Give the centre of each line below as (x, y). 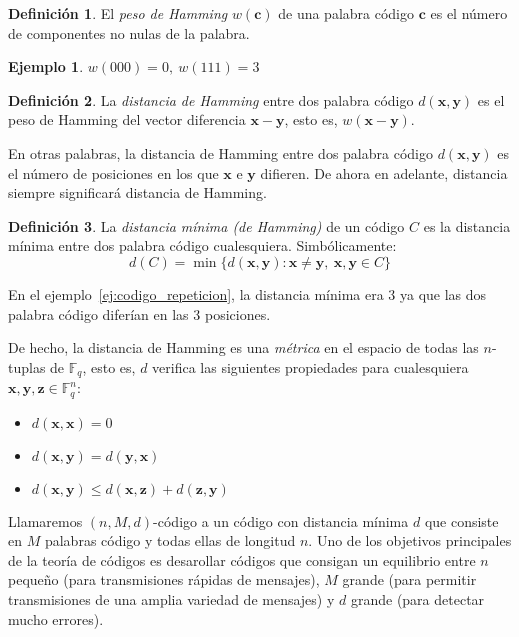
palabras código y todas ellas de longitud (170, 540)
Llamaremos (45, 520)
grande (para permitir (409, 579)
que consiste (461, 520)
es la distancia (467, 225)
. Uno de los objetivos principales (410, 540)
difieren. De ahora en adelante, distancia (384, 172)
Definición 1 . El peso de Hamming (118, 13)
